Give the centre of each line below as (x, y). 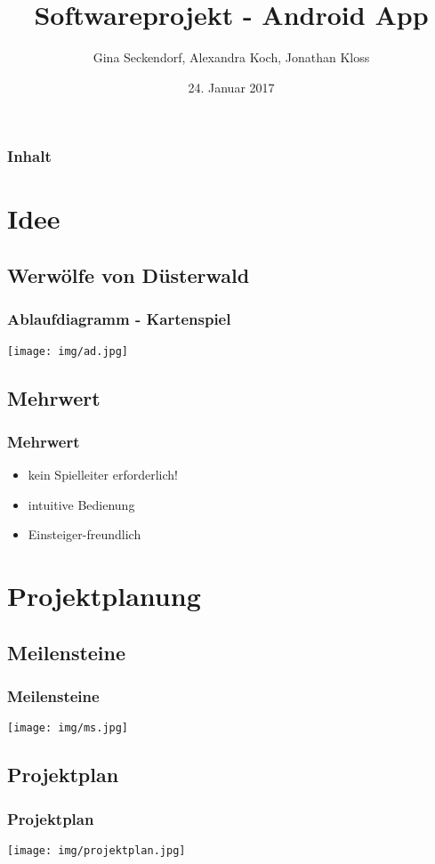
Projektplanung (104, 596)
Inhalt (29, 156)
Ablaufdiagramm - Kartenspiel (119, 319)
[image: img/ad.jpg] (68, 351)
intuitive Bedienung (81, 504)
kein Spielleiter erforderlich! (103, 475)
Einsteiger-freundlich (85, 534)
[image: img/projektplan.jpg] (97, 851)
